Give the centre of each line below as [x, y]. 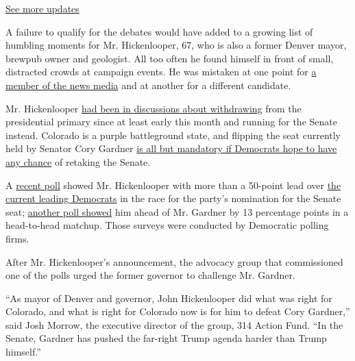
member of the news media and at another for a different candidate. [148, 85]
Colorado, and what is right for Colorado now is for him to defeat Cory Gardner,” [178, 311]
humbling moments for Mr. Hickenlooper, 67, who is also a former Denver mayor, [176, 45]
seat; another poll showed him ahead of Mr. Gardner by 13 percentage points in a [177, 211]
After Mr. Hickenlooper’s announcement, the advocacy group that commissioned [174, 261]
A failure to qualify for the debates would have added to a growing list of [159, 31]
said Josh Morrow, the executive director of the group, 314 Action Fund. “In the [174, 324]
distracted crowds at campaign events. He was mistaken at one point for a [161, 72]
